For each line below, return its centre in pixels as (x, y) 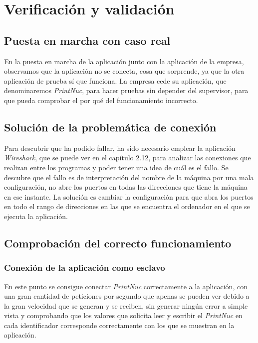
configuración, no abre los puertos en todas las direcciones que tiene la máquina (126, 187)
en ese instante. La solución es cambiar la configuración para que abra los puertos (129, 196)
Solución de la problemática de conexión (110, 127)
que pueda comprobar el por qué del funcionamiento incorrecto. (101, 100)
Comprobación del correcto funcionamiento (118, 243)
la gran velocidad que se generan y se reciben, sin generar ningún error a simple (126, 305)
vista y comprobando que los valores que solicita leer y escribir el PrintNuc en (123, 315)
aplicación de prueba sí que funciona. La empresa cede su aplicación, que (115, 80)
